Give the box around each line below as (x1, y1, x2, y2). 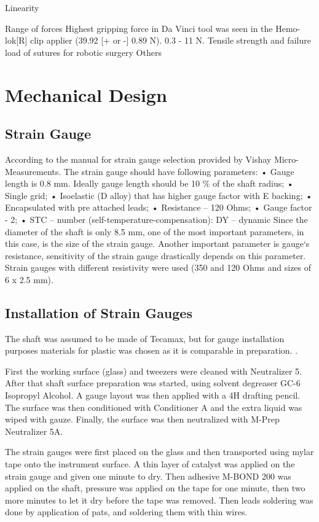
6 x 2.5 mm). (5, 273, 53, 286)
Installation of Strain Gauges (5, 303, 192, 322)
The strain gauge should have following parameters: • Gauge (63, 165, 294, 177)
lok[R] (5, 34, 28, 47)
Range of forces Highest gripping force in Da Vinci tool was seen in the (5, 21, 273, 34)
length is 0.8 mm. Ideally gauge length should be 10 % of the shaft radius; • (5, 177, 294, 190)
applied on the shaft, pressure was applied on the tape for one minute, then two (5, 481, 305, 494)
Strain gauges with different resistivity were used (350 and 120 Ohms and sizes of (5, 261, 312, 274)
